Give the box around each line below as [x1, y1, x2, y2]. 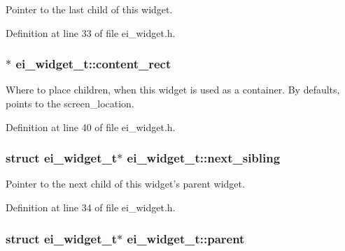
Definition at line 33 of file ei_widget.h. [6, 25, 176, 40]
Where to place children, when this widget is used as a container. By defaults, [6, 82, 340, 97]
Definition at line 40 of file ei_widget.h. [6, 119, 176, 134]
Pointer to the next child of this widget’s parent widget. [6, 176, 245, 191]
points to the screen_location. [6, 96, 134, 110]
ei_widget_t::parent [127, 229, 245, 247]
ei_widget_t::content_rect [15, 55, 171, 73]
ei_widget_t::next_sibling [127, 149, 281, 167]
